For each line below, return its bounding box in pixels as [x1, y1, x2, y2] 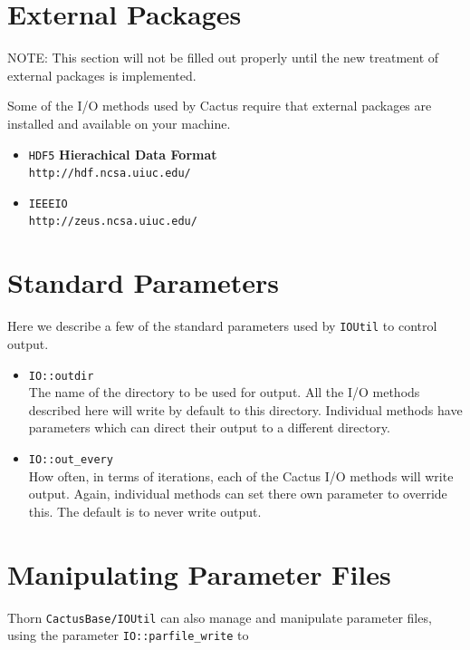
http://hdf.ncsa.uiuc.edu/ [28, 167, 191, 180]
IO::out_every [28, 452, 113, 466]
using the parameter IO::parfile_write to [7, 626, 249, 645]
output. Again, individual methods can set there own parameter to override [28, 484, 447, 503]
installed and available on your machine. [7, 113, 231, 132]
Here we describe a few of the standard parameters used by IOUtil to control [7, 316, 437, 335]
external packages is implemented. [7, 65, 197, 84]
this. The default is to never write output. [28, 501, 262, 520]
